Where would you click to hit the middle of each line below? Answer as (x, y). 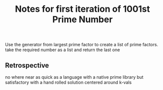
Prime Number (82, 19)
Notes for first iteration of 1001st (82, 9)
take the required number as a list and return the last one (63, 50)
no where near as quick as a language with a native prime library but (74, 77)
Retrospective (27, 65)
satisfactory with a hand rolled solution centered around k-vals (68, 82)
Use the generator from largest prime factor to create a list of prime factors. (82, 45)
